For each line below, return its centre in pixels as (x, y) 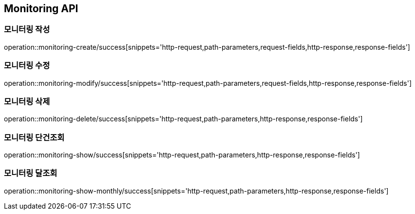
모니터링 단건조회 (34, 137)
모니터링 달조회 (31, 173)
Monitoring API (41, 9)
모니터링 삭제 (27, 101)
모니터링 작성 (27, 29)
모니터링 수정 (27, 66)
